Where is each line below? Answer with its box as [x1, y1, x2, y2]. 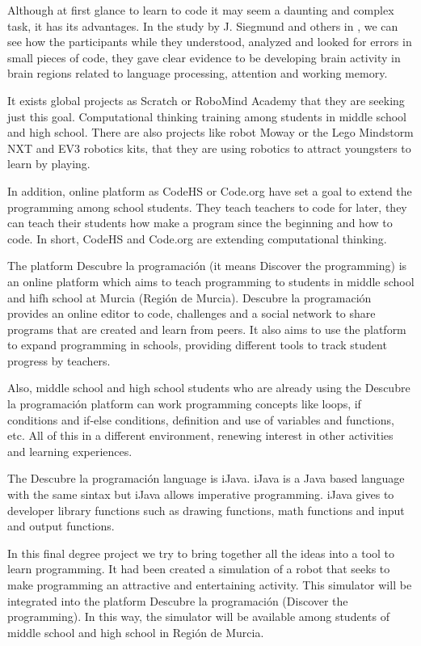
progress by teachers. [7, 352, 111, 369]
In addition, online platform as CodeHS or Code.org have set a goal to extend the [7, 182, 412, 199]
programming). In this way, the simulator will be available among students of [7, 608, 389, 625]
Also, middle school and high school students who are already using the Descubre [7, 379, 410, 396]
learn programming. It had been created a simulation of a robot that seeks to [7, 560, 390, 577]
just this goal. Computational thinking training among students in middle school [7, 108, 406, 125]
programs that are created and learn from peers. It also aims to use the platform [7, 320, 406, 337]
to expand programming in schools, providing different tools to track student [7, 336, 387, 353]
